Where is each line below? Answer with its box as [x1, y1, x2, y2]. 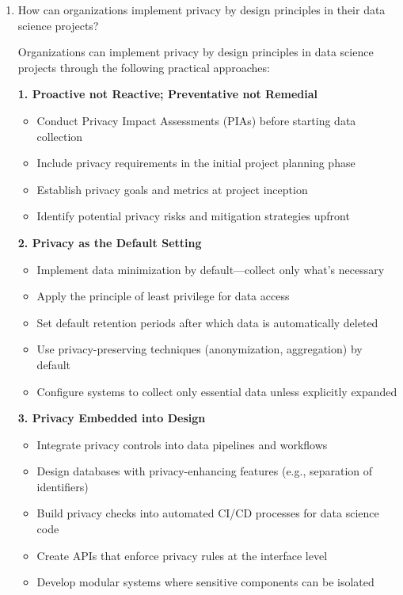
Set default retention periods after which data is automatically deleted [36, 314, 378, 330]
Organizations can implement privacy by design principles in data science [17, 44, 374, 60]
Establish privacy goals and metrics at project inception [36, 181, 308, 197]
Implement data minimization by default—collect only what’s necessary [36, 261, 385, 277]
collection [36, 128, 83, 144]
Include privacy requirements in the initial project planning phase [36, 154, 355, 171]
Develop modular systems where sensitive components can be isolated [36, 574, 374, 590]
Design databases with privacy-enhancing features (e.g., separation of [36, 463, 373, 479]
